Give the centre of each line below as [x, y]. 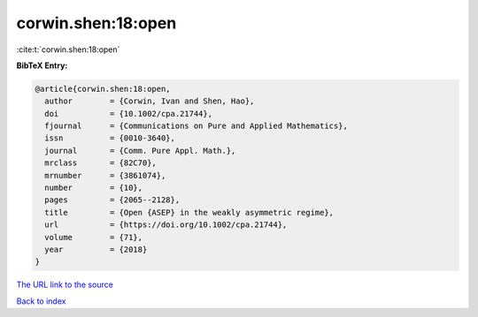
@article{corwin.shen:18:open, [103, 89]
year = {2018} [96, 249]
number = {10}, [94, 188]
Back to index [41, 301]
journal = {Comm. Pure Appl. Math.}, [140, 151]
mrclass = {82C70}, [100, 163]
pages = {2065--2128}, [112, 200]
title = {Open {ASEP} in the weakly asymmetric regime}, [189, 212]
